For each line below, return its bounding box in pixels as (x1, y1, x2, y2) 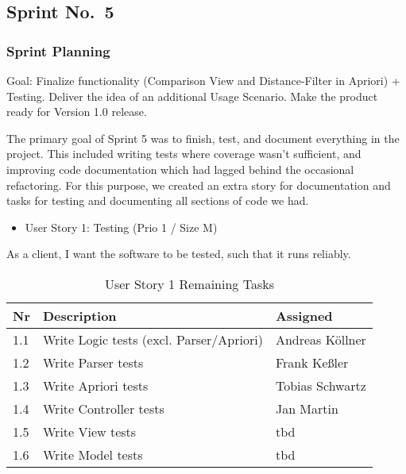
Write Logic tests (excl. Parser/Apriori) (42, 329, 263, 349)
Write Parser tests (42, 353, 144, 372)
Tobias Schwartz (275, 376, 366, 395)
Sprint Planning (6, 40, 110, 60)
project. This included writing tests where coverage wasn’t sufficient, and (6, 145, 362, 162)
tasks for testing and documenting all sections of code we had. (6, 192, 309, 209)
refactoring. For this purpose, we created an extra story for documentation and (6, 176, 391, 193)
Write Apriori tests (42, 376, 149, 395)
